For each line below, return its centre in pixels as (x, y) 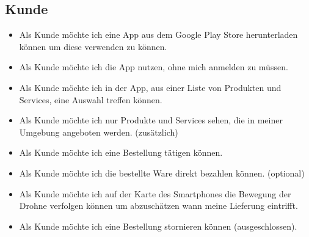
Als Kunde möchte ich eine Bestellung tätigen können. (121, 152)
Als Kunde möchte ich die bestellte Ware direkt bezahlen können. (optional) (162, 173)
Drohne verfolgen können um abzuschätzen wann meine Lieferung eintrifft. (158, 206)
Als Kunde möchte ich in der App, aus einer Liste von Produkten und (150, 87)
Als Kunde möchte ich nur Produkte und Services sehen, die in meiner (151, 120)
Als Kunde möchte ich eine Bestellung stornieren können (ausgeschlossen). (158, 226)
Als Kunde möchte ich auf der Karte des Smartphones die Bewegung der (155, 193)
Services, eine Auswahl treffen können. (91, 99)
